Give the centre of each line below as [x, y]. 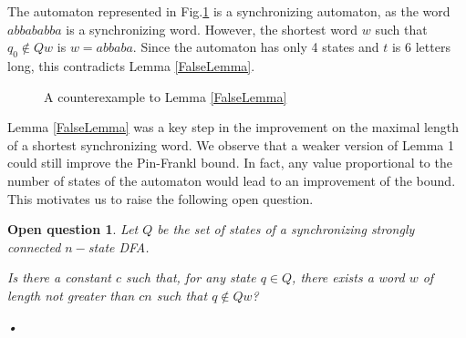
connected [34, 246]
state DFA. [119, 246]
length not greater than [71, 295]
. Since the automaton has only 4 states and [256, 47]
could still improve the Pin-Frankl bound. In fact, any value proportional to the [230, 163]
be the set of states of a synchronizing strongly [286, 229]
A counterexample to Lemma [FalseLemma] [166, 96]
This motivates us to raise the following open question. [161, 198]
